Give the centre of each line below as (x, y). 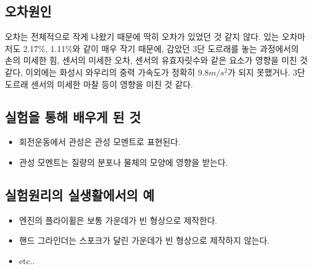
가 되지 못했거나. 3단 (266, 72)
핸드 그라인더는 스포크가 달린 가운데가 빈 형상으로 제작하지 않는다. (144, 240)
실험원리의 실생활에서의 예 (80, 194)
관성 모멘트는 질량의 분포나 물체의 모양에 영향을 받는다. (123, 162)
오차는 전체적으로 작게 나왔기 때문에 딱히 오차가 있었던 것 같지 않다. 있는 (142, 37)
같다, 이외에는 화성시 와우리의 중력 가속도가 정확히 (100, 72)
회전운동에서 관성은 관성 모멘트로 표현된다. (100, 142)
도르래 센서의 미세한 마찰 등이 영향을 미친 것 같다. (99, 84)
